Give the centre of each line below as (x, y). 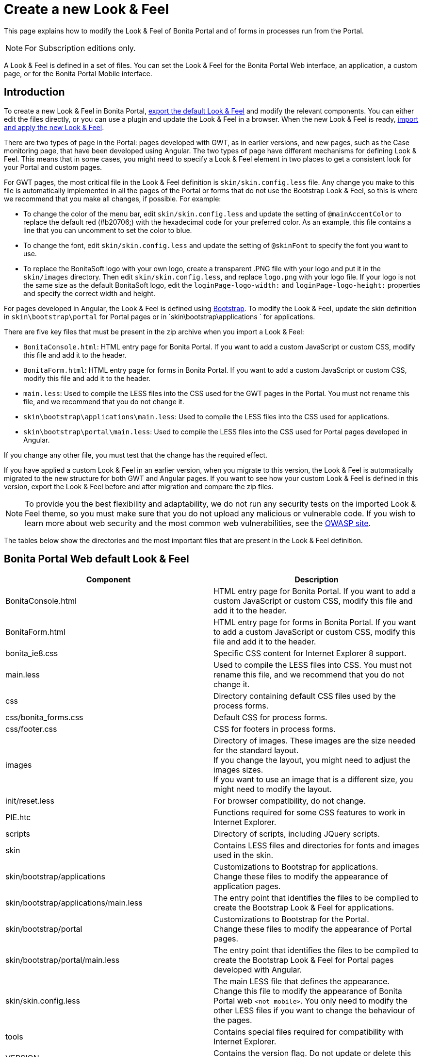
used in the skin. (244, 855)
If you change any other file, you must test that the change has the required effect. (136, 455)
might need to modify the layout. (273, 789)
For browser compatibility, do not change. (290, 801)
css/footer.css (31, 729)
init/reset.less (30, 801)
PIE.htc (18, 818)
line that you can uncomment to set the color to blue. (108, 230)
